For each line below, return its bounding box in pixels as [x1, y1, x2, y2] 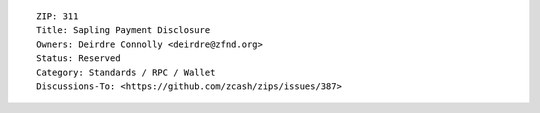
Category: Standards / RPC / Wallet [36, 66, 216, 78]
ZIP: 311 [36, 11, 79, 22]
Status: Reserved [36, 53, 121, 64]
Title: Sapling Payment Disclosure [36, 25, 211, 36]
